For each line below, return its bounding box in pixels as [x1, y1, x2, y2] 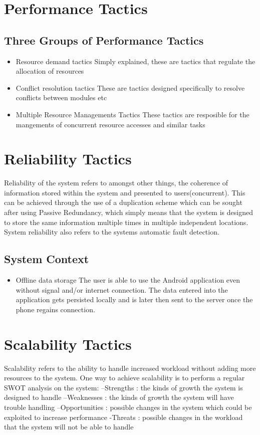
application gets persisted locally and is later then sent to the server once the [16, 294, 253, 305]
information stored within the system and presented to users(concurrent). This [4, 187, 245, 197]
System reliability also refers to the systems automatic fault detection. [4, 227, 219, 237]
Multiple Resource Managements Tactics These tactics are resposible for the [16, 109, 249, 119]
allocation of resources [16, 66, 84, 76]
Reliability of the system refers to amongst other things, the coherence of [4, 177, 228, 188]
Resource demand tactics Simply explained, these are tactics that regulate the [16, 56, 255, 66]
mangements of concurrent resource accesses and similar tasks [16, 119, 205, 129]
